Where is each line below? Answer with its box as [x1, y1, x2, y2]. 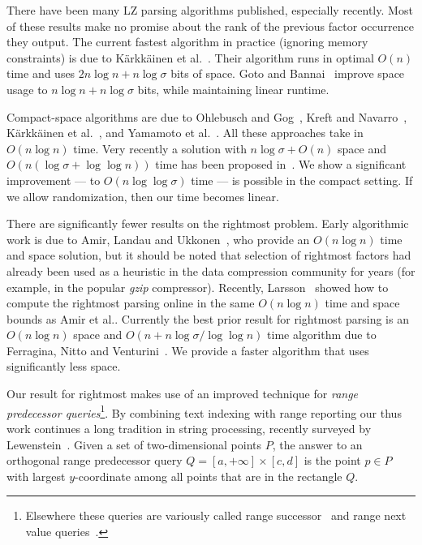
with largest [6, 467, 66, 484]
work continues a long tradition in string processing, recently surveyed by [6, 419, 372, 436]
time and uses [6, 65, 75, 82]
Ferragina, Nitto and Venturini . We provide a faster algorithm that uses [6, 341, 369, 358]
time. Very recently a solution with [73, 139, 247, 157]
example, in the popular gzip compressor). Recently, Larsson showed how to [6, 278, 389, 295]
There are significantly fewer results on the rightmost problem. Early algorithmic [6, 215, 409, 232]
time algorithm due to [267, 326, 377, 343]
